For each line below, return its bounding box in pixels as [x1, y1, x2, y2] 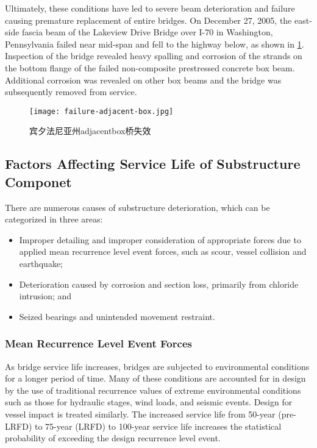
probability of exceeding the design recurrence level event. [5, 432, 221, 444]
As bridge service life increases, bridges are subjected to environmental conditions [5, 360, 310, 372]
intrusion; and [19, 290, 72, 302]
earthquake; [19, 257, 63, 269]
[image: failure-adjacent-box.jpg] [29, 107, 174, 116]
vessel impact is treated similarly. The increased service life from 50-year [5, 407, 276, 420]
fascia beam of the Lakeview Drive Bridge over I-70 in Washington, [22, 26, 273, 38]
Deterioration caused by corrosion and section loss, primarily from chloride [19, 277, 299, 290]
